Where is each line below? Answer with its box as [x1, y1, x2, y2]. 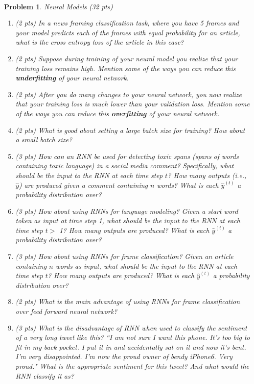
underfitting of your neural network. [15, 73, 129, 83]
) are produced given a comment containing [19, 179, 148, 190]
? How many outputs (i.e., [167, 170, 247, 180]
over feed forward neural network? [15, 306, 117, 316]
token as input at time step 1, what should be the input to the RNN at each [15, 215, 240, 226]
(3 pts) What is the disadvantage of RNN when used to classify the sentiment [15, 322, 247, 333]
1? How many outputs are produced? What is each [59, 225, 209, 235]
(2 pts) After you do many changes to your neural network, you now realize [15, 89, 242, 99]
